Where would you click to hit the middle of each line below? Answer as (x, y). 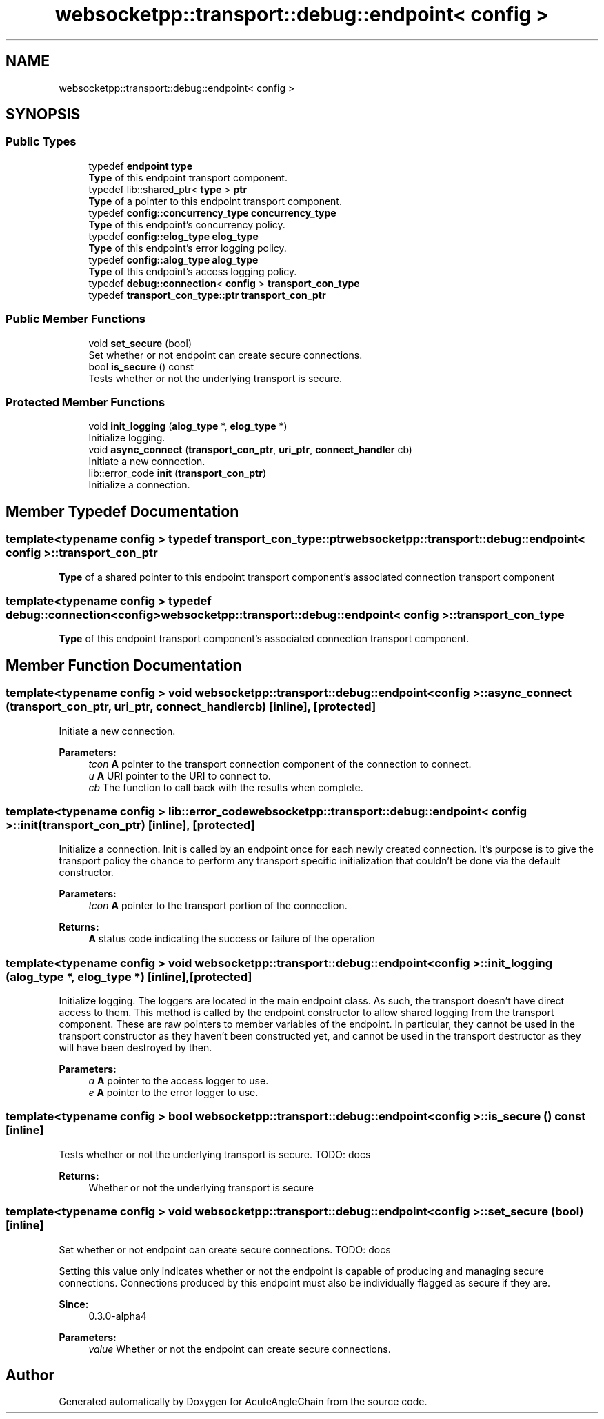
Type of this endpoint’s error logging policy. (188, 248)
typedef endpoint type (140, 166)
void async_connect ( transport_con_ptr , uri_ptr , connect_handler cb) (250, 450)
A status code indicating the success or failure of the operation (232, 939)
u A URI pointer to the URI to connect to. (180, 775)
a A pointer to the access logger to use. (179, 1081)
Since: (74, 1304)
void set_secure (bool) (140, 343)
